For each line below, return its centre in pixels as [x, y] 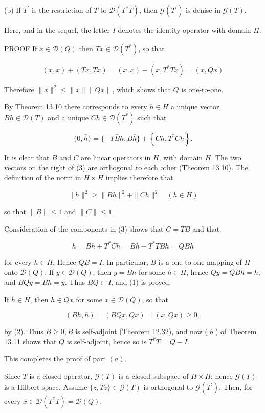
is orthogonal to [168, 387]
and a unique [68, 117]
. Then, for [236, 387]
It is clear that [27, 157]
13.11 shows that [30, 341]
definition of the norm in [43, 177]
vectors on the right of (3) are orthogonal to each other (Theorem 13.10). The [126, 167]
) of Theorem [236, 331]
